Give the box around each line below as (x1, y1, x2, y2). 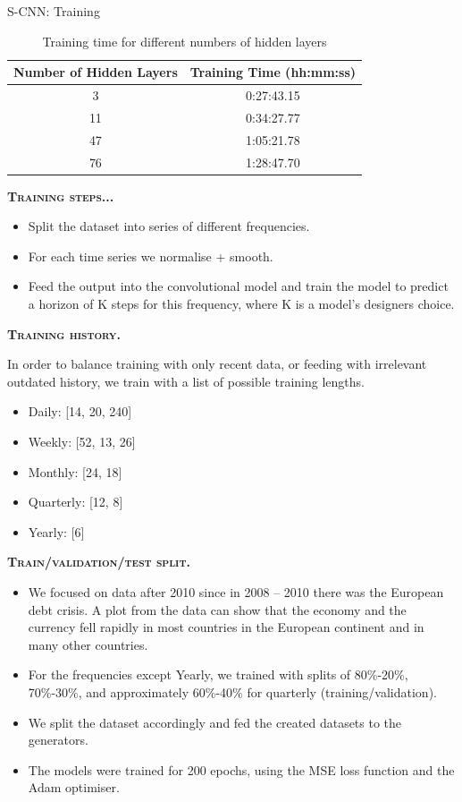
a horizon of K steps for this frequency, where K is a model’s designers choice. (28, 294, 455, 313)
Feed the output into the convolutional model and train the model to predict (28, 277, 449, 295)
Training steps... (7, 186, 114, 205)
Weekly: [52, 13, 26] (28, 432, 136, 450)
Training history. (7, 324, 121, 343)
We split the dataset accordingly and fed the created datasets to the (28, 712, 402, 731)
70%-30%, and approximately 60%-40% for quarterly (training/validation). (28, 682, 437, 701)
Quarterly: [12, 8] (28, 492, 123, 511)
